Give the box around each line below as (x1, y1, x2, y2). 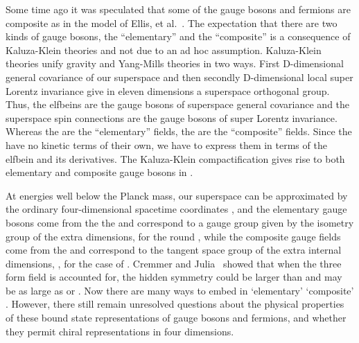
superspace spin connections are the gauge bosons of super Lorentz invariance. (6, 110, 338, 125)
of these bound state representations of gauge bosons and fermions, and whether (6, 310, 347, 325)
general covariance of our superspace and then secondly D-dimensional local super (6, 69, 353, 84)
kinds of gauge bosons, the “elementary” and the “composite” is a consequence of (6, 29, 351, 44)
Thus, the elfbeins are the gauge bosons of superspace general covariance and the (6, 97, 350, 112)
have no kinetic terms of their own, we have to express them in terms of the (6, 137, 327, 152)
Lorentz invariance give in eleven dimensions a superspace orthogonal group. (6, 83, 330, 98)
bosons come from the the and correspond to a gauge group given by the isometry (6, 215, 354, 229)
